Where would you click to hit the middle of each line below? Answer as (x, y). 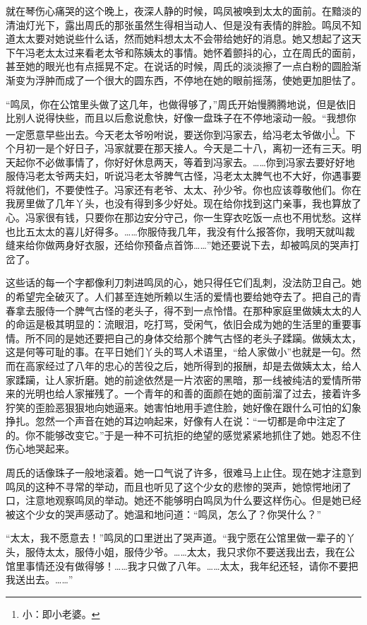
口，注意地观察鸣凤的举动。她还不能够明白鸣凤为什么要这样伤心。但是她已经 (183, 500)
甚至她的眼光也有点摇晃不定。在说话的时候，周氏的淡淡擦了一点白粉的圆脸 (179, 66)
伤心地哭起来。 (40, 449)
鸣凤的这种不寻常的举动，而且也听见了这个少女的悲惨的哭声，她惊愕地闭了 (179, 486)
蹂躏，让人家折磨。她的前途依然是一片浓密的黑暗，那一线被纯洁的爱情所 (183, 379)
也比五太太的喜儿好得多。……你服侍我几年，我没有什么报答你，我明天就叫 (175, 231)
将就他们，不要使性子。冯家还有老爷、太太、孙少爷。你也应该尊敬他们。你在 (183, 189)
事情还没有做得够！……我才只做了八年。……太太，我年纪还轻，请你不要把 (192, 565)
